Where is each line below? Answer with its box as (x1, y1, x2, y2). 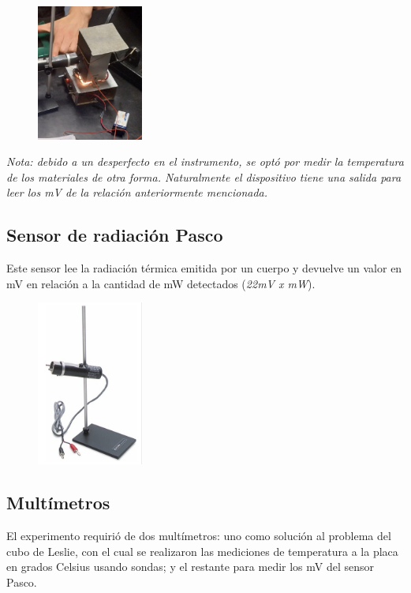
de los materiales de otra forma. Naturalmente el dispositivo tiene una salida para (6, 168, 402, 185)
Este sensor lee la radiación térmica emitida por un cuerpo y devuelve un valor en (6, 260, 402, 276)
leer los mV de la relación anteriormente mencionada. (6, 184, 268, 201)
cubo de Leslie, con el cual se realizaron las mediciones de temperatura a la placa (6, 542, 398, 559)
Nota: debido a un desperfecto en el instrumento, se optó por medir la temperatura (6, 153, 404, 170)
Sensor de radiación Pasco (6, 223, 223, 247)
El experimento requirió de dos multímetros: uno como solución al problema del (6, 527, 391, 544)
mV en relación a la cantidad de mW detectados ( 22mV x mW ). (6, 275, 316, 291)
